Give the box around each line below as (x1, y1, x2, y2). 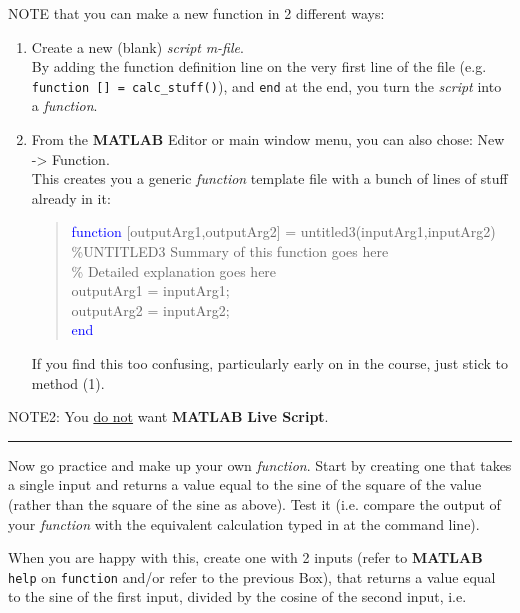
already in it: (31, 187, 111, 208)
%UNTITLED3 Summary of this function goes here (71, 241, 389, 261)
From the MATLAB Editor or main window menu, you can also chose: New (31, 129, 505, 150)
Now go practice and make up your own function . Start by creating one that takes (8, 454, 512, 475)
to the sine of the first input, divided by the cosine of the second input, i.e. (8, 586, 467, 607)
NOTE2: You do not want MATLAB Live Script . (8, 406, 329, 427)
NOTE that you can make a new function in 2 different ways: (8, 3, 385, 23)
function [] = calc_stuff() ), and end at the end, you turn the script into (31, 75, 502, 96)
